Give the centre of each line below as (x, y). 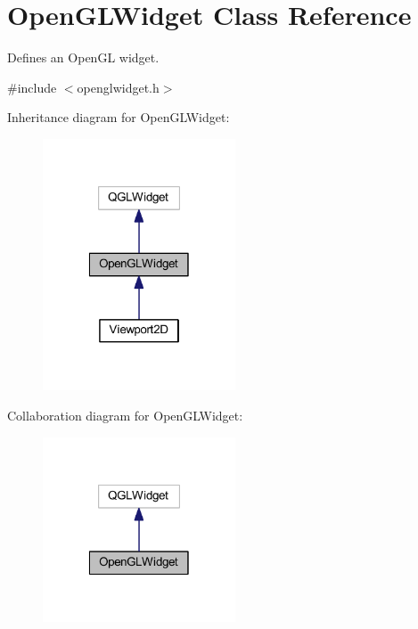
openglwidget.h (118, 87)
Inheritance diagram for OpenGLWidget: (119, 117)
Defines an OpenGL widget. (83, 57)
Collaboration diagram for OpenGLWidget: (125, 415)
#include (32, 87)
